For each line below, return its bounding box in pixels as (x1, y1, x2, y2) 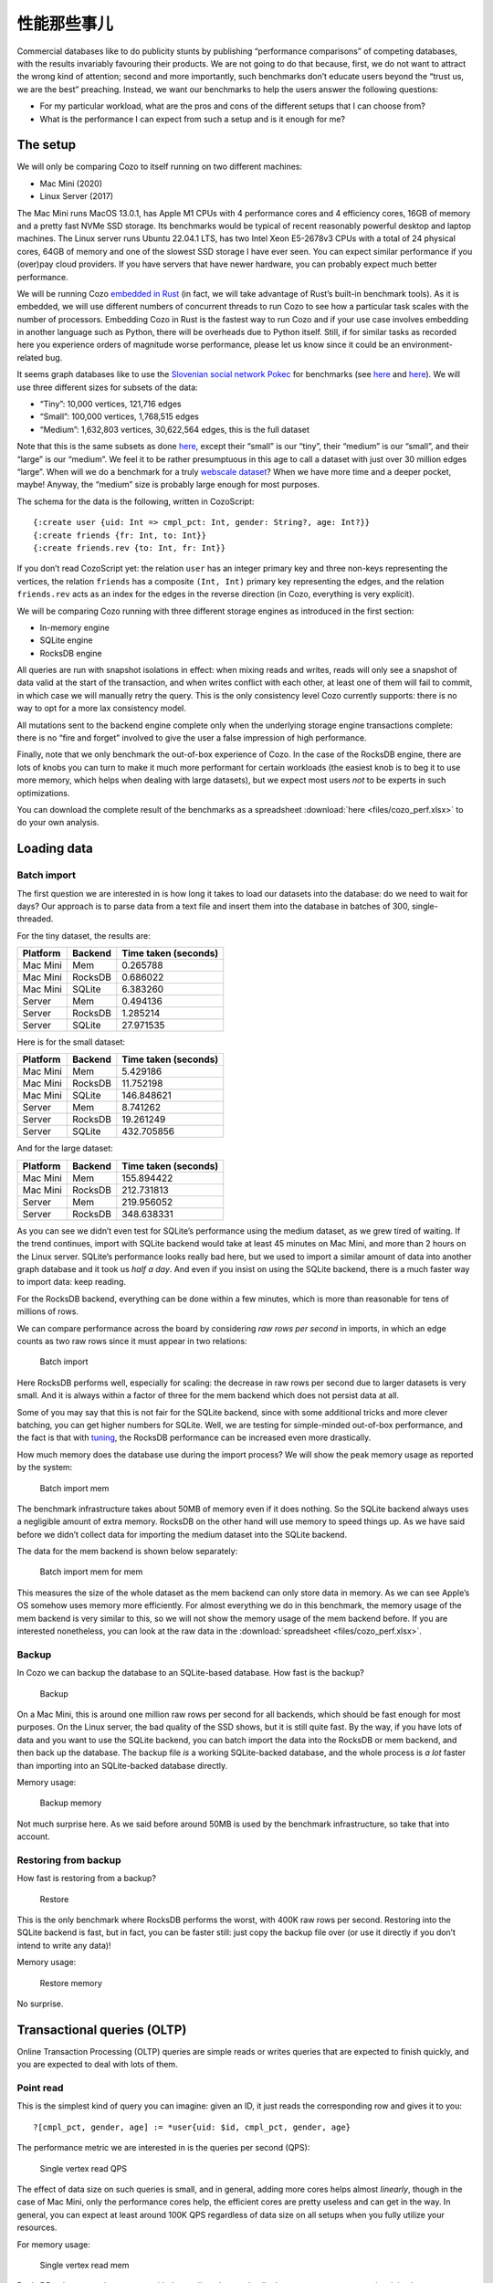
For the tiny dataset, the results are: (16, 930, 151, 941)
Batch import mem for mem (39, 1566, 143, 1577)
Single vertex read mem (39, 2259, 130, 2270)
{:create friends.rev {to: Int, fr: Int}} (33, 542, 226, 552)
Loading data (16, 841, 93, 857)
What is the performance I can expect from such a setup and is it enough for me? (39, 113, 346, 124)
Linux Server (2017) (39, 191, 114, 202)
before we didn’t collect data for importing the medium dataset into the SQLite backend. (16, 1529, 347, 1540)
